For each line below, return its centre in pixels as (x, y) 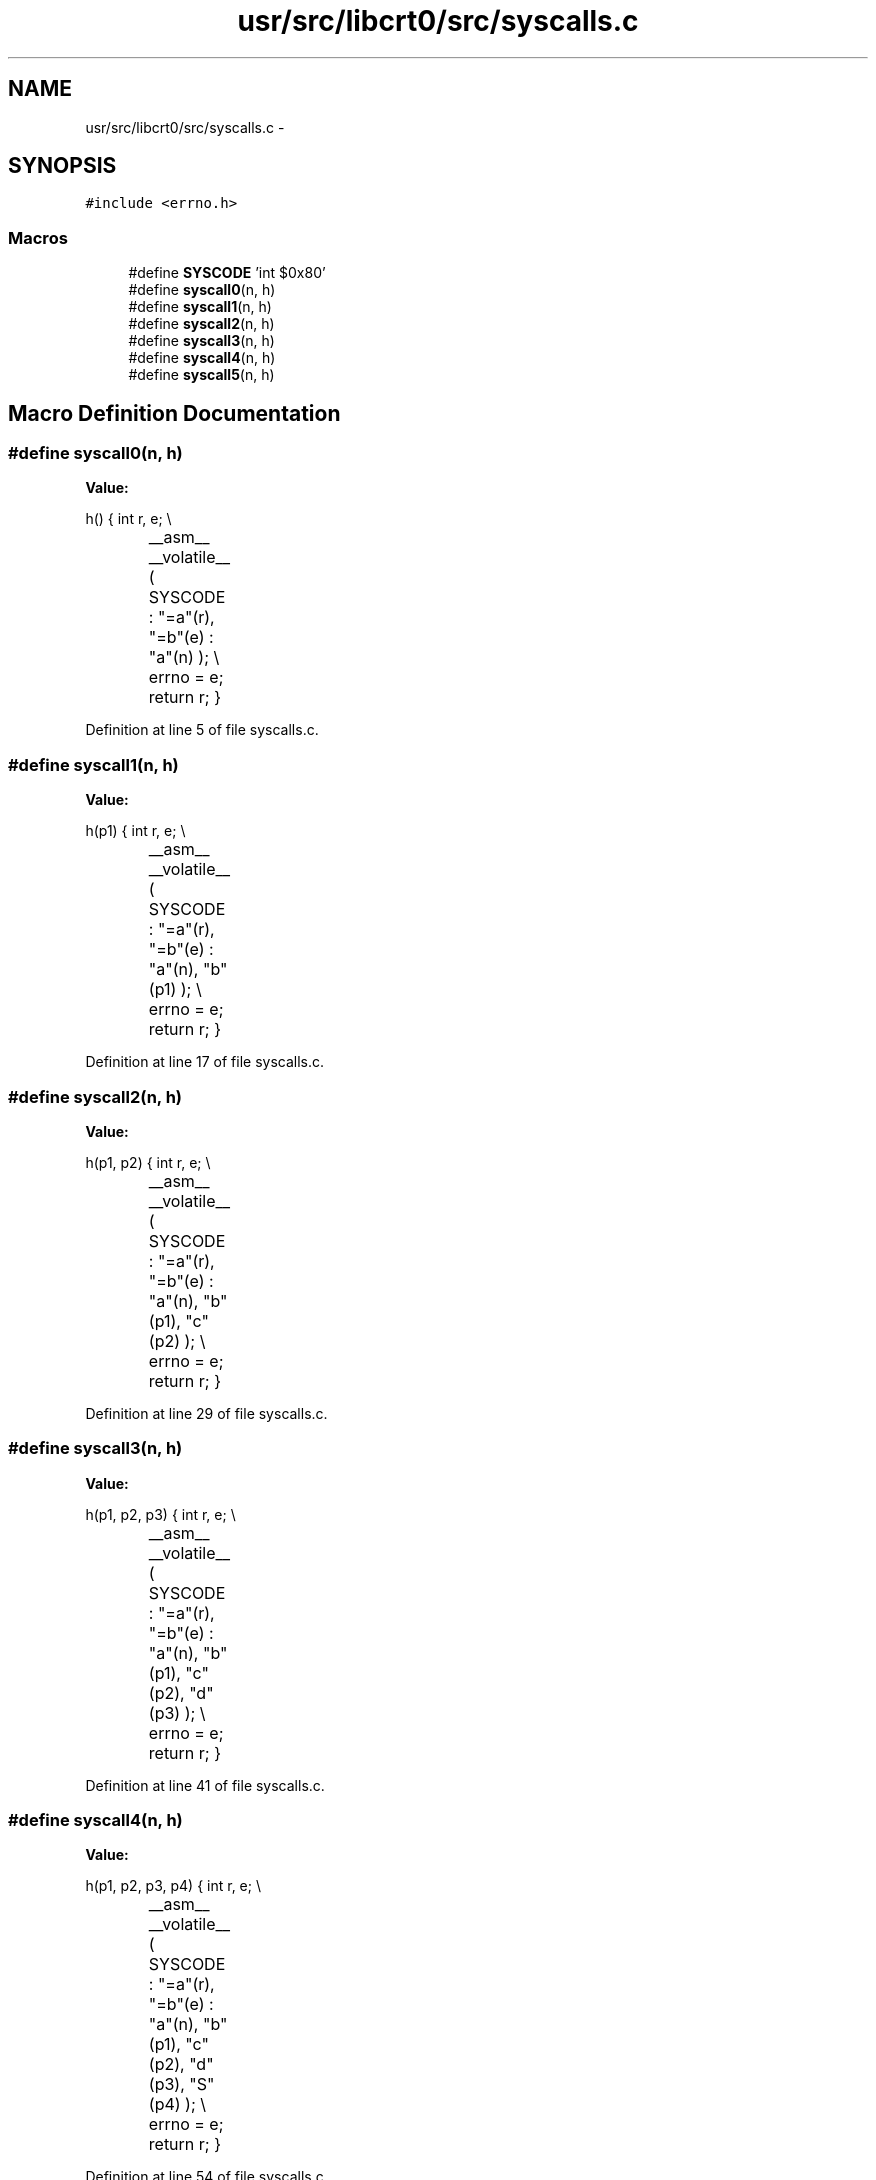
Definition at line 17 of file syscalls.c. (205, 1062)
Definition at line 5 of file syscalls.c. (202, 730)
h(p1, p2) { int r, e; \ (148, 1162)
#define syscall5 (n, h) (201, 375)
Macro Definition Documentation (174, 413)
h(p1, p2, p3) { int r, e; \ (160, 1514)
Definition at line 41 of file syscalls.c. (205, 1785)
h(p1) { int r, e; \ (135, 831)
